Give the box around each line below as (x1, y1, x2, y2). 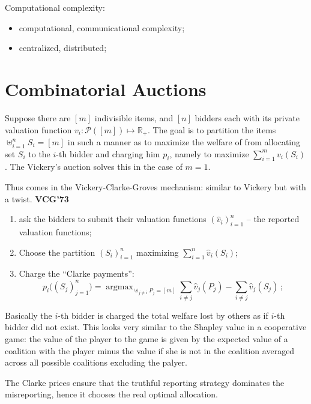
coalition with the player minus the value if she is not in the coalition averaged (5, 344, 295, 357)
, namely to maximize (169, 147, 249, 160)
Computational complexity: (5, 1, 105, 13)
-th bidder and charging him (56, 147, 160, 160)
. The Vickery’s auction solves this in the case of (5, 160, 183, 173)
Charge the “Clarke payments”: (19, 267, 134, 280)
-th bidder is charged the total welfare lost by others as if (58, 309, 268, 321)
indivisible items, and (94, 111, 174, 124)
